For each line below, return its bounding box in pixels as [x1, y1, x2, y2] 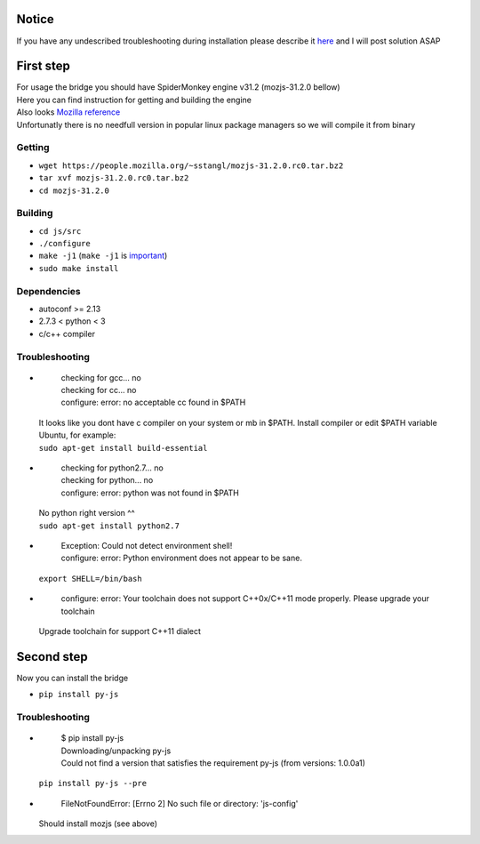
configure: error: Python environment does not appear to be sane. [60, 552, 302, 564]
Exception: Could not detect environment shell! [60, 541, 233, 551]
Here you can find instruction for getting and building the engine [16, 94, 252, 105]
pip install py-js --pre [38, 778, 147, 789]
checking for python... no [60, 475, 154, 486]
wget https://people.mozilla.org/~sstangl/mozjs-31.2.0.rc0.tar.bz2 [38, 160, 344, 171]
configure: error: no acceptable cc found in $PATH [60, 397, 246, 408]
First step [16, 59, 70, 74]
